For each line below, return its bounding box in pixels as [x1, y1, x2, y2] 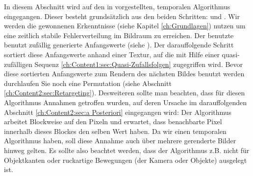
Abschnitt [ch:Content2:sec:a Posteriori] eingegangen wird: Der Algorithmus [4, 107, 232, 117]
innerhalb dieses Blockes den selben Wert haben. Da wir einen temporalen [4, 126, 227, 136]
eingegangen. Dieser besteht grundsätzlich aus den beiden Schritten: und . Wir [4, 11, 240, 21]
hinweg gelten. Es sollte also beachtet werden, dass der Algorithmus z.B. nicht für [4, 145, 250, 155]
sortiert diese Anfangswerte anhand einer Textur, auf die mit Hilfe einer [4, 49, 220, 59]
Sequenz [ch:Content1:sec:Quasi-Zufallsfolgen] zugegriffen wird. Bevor [34, 59, 243, 69]
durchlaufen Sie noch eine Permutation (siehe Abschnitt [4, 78, 172, 88]
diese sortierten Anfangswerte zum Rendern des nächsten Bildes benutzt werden [4, 68, 245, 79]
